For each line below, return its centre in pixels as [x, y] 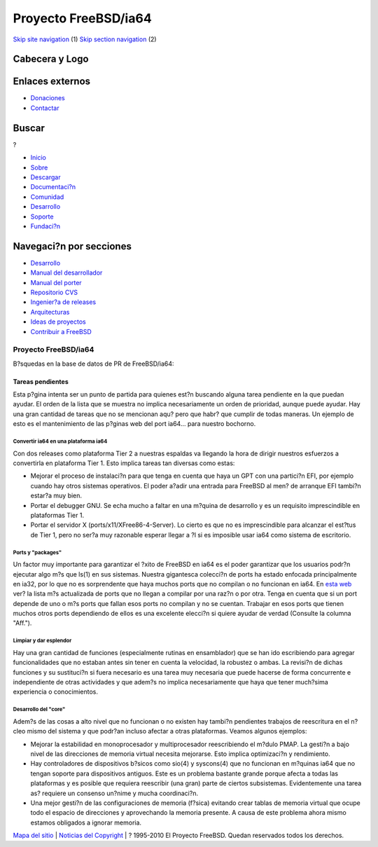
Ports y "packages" [37, 552]
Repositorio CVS [54, 292]
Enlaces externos [52, 82]
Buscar [29, 128]
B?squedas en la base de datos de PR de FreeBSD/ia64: [93, 364]
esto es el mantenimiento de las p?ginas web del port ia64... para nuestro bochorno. [134, 424]
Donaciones [48, 98]
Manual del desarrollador [66, 273]
